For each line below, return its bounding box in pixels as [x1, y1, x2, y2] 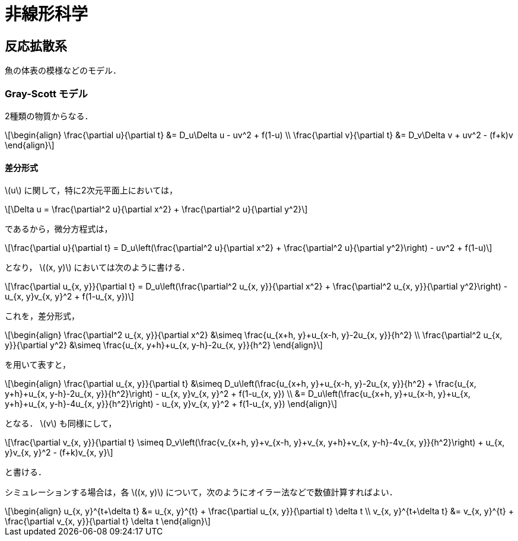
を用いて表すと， [5, 359, 71, 370]
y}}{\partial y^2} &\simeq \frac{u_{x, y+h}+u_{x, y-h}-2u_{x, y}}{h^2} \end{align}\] [5, 340, 323, 351]
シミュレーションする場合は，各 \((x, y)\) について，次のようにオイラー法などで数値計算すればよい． [5, 487, 398, 498]
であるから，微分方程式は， [5, 224, 113, 234]
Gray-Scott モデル [5, 87, 88, 100]
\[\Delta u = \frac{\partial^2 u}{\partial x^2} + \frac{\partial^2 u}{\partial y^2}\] [5, 204, 308, 215]
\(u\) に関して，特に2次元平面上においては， [5, 185, 177, 196]
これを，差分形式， [5, 311, 80, 322]
